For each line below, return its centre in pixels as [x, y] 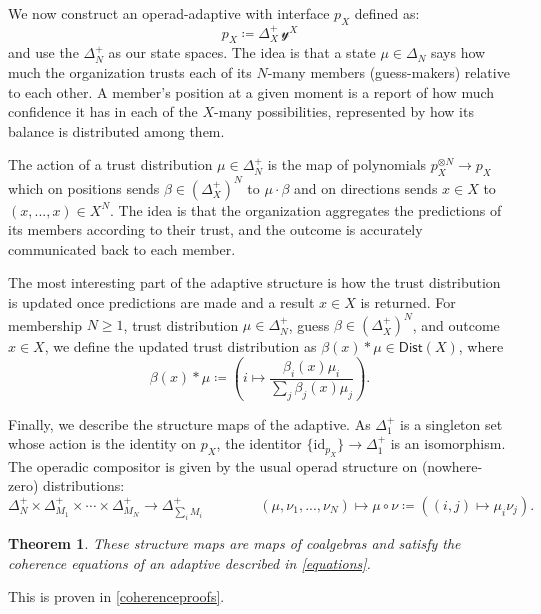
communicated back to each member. [122, 248]
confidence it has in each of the [103, 111]
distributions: [84, 485]
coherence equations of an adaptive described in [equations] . [189, 562]
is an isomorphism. [448, 443]
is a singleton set [451, 423]
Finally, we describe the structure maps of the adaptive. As [189, 423]
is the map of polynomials [347, 164]
